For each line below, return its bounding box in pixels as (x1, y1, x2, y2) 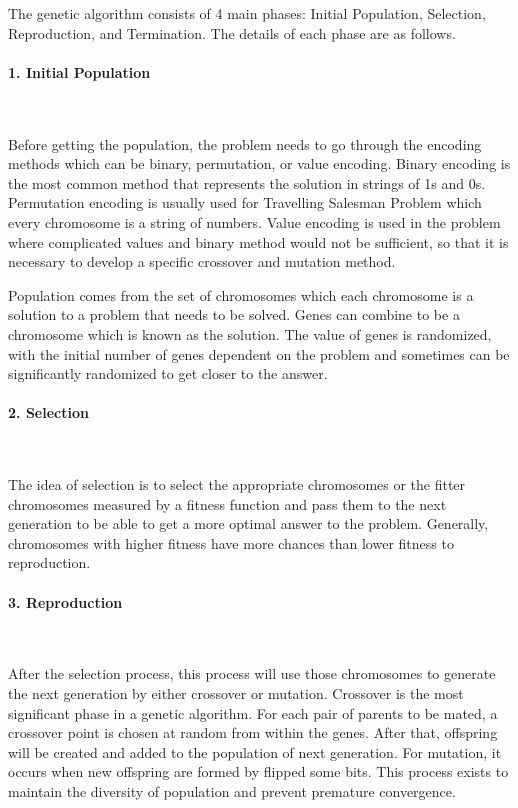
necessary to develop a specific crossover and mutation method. (8, 251, 396, 272)
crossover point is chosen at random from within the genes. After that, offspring (8, 722, 498, 743)
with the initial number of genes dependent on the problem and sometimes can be (8, 343, 510, 364)
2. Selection (8, 402, 89, 423)
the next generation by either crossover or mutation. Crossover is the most (8, 683, 464, 704)
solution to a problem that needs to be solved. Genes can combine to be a (8, 304, 460, 325)
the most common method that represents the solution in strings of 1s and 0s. (8, 172, 486, 193)
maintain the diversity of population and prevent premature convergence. (8, 781, 456, 802)
